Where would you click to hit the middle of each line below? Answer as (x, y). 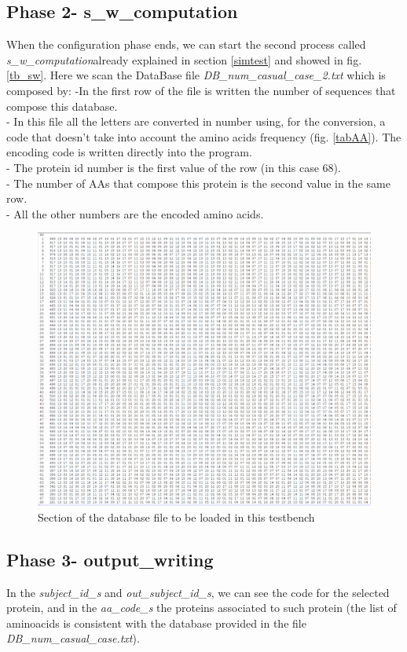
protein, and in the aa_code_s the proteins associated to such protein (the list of (202, 608)
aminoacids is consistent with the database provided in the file (156, 623)
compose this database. (62, 106)
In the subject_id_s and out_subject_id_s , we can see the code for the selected (198, 592)
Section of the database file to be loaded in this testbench (176, 516)
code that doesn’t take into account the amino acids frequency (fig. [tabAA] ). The (204, 136)
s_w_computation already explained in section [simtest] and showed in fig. (184, 59)
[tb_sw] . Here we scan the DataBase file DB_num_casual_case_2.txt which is (196, 75)
